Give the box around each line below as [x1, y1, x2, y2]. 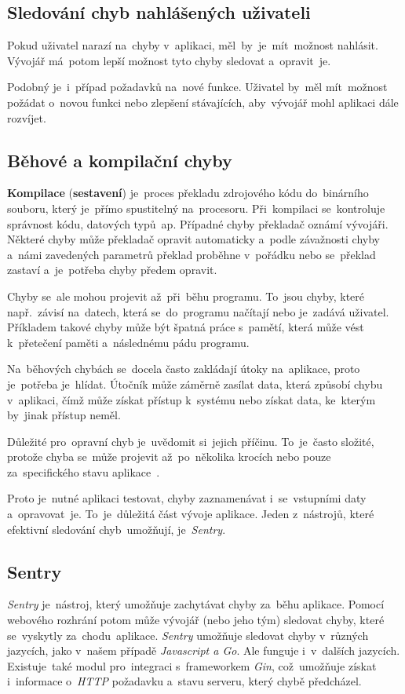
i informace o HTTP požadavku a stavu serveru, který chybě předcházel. [7, 673, 362, 689]
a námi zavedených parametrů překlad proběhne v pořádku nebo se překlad [7, 246, 376, 262]
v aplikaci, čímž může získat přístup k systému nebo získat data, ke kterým [7, 391, 376, 407]
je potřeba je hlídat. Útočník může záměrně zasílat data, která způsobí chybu [7, 375, 383, 392]
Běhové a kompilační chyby [7, 148, 232, 172]
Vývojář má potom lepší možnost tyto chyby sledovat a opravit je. [7, 52, 331, 68]
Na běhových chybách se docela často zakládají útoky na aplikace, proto [7, 360, 360, 377]
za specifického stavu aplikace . [7, 463, 160, 480]
